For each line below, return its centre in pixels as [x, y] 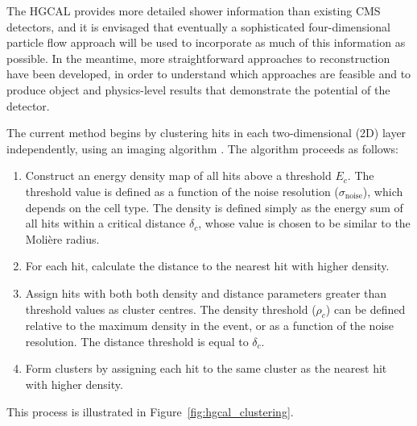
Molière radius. [62, 238]
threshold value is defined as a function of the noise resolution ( [182, 191]
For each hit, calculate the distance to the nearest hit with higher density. [207, 266]
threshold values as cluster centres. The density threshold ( [171, 309]
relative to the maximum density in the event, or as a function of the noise [210, 326]
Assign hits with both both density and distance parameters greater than [206, 292]
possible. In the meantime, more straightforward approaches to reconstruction [198, 58]
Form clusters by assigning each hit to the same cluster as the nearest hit [206, 368]
